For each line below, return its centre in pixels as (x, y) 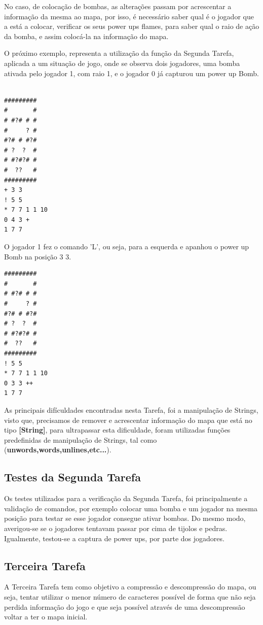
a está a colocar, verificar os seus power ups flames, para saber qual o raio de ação (132, 26)
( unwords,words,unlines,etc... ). (58, 450)
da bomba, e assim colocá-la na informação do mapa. (86, 36)
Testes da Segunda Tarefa (72, 477)
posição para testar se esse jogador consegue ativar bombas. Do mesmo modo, (125, 518)
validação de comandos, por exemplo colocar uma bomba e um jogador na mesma (131, 508)
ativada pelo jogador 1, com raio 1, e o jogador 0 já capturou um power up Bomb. (131, 73)
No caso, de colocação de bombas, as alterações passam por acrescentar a (118, 6)
